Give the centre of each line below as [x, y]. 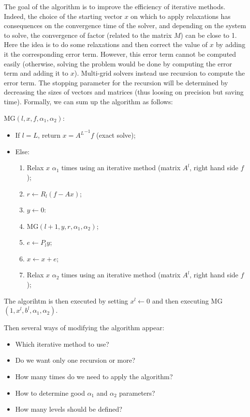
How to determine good [50, 393]
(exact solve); [116, 135]
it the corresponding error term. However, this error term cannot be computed [120, 54]
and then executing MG [187, 300]
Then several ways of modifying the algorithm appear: [84, 328]
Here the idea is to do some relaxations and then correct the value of [106, 44]
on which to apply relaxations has [181, 16]
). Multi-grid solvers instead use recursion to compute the [160, 73]
